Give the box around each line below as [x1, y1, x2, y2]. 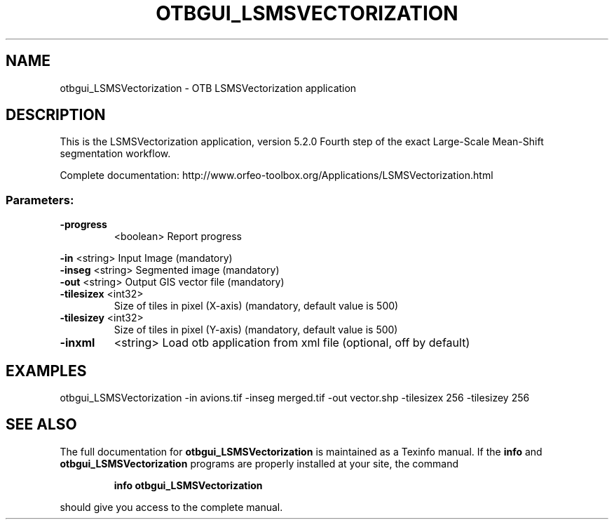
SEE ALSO [6, 416, 77, 434]
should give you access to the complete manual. [60, 500, 283, 513]
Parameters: [6, 192, 74, 207]
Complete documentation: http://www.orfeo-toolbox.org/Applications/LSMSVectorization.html [60, 169, 493, 182]
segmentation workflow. [60, 147, 171, 160]
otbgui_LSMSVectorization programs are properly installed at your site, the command [60, 457, 458, 470]
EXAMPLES [6, 361, 87, 380]
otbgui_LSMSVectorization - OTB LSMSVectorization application [60, 81, 357, 94]
